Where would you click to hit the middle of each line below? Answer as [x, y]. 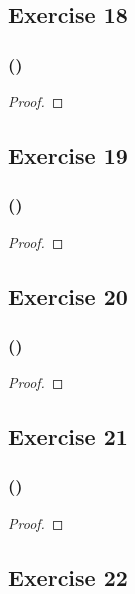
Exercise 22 [68, 576]
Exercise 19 [68, 154]
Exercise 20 [68, 295]
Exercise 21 [68, 436]
